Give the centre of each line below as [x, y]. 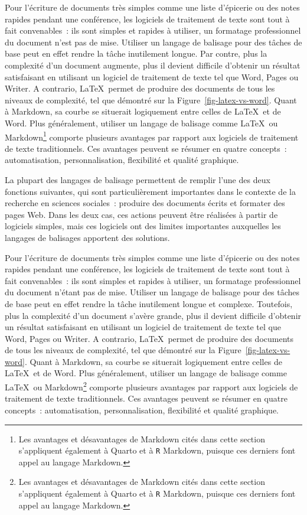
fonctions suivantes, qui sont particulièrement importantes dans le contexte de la [150, 191]
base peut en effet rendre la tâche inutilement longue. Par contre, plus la [136, 53]
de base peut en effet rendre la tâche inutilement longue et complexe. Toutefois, [149, 303]
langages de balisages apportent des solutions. [87, 237]
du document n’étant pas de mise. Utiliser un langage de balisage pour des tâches [152, 292]
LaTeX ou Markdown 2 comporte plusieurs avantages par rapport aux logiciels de [151, 386]
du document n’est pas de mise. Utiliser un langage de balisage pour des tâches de [153, 42]
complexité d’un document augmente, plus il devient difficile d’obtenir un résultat [153, 65]
